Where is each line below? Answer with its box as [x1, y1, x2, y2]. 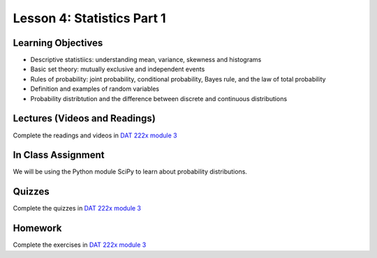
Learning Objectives [13, 37, 103, 49]
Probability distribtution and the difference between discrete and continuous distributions [30, 94, 288, 103]
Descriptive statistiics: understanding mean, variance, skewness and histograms [30, 56, 262, 64]
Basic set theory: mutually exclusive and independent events [30, 65, 205, 73]
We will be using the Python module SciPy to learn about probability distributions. [13, 167, 248, 176]
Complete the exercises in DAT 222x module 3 [13, 241, 147, 249]
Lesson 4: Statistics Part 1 [13, 10, 167, 26]
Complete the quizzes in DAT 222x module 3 [13, 204, 142, 213]
